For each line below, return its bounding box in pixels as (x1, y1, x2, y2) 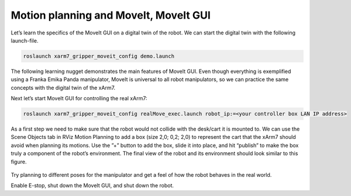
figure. (11, 158, 27, 165)
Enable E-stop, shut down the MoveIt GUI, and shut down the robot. (11, 182, 174, 189)
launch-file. (11, 37, 39, 44)
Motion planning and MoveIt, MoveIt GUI (11, 9, 211, 22)
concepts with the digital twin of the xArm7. (11, 84, 116, 91)
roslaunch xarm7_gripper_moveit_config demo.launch (23, 52, 175, 60)
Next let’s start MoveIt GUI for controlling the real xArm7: (11, 95, 147, 102)
